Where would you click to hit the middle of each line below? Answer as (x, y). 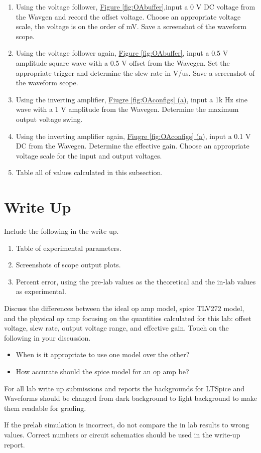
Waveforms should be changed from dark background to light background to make (130, 398)
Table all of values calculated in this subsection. (89, 172)
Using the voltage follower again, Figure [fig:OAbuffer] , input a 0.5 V (122, 53)
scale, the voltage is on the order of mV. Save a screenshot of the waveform (131, 26)
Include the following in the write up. (61, 231)
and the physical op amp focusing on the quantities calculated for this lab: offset (128, 318)
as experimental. (41, 291)
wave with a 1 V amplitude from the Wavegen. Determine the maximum (127, 109)
